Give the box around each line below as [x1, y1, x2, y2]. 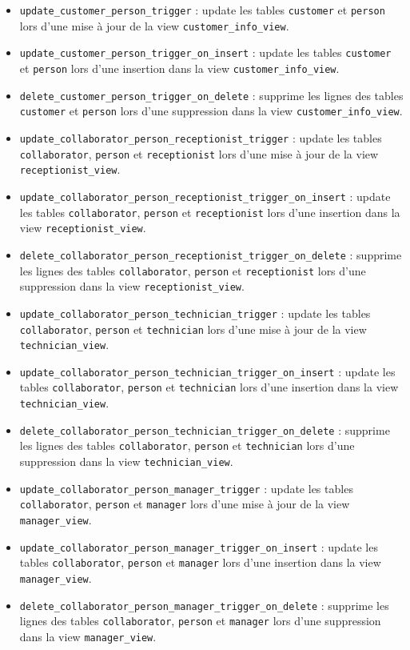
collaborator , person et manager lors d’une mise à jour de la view [19, 496, 350, 512]
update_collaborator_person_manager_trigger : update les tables [19, 479, 353, 496]
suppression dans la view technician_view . [19, 453, 233, 470]
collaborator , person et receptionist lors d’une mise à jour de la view [19, 145, 379, 162]
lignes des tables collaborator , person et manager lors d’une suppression [19, 612, 381, 629]
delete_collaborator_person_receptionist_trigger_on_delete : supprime [19, 246, 402, 263]
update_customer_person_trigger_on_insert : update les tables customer [19, 44, 392, 61]
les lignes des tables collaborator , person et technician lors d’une [19, 437, 355, 454]
